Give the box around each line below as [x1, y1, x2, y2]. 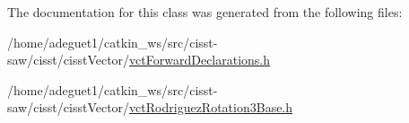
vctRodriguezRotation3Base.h [129, 98, 293, 117]
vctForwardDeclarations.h [129, 50, 271, 69]
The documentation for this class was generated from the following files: [7, 3, 403, 21]
